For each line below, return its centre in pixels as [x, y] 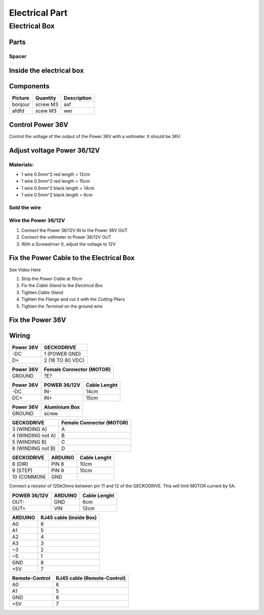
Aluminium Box [62, 407]
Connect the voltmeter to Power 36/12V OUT [66, 237]
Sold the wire [25, 207]
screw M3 [47, 104]
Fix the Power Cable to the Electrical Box [72, 258]
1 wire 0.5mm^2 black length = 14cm [58, 188]
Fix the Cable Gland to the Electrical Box [62, 285]
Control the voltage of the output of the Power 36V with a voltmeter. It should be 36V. [95, 136]
